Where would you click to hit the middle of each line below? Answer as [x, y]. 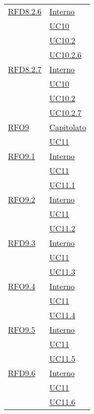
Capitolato [68, 127]
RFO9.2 [22, 199]
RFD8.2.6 [25, 11]
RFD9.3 [22, 243]
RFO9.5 [22, 329]
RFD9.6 [22, 373]
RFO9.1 [22, 156]
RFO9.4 [22, 286]
